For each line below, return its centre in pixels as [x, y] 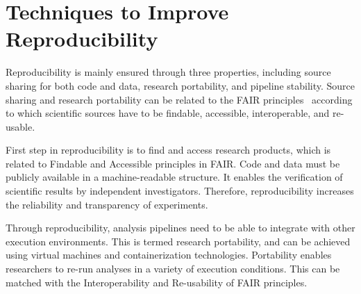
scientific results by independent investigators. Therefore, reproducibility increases [180, 191]
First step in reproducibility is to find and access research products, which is [168, 150]
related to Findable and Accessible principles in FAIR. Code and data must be [173, 163]
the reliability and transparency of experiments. [107, 204]
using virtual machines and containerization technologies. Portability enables [169, 255]
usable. [20, 126]
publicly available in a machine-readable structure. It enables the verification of [174, 177]
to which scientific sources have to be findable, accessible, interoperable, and [168, 113]
